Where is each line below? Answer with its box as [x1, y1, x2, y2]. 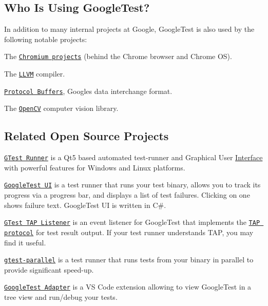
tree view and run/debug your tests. [4, 292, 118, 302]
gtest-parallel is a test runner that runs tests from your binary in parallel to [4, 254, 254, 265]
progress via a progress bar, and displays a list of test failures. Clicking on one [4, 189, 250, 200]
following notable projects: [4, 33, 87, 44]
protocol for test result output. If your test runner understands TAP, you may [4, 226, 254, 237]
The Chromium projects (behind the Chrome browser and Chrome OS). [4, 51, 232, 62]
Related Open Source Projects [4, 128, 169, 144]
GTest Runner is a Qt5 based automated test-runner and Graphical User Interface [4, 152, 263, 163]
